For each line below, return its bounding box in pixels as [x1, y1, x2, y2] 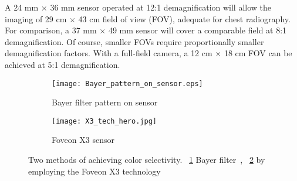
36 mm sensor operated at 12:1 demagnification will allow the [50, 1, 272, 13]
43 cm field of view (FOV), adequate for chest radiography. [78, 12, 291, 25]
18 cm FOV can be [224, 47, 292, 59]
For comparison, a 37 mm [5, 24, 97, 36]
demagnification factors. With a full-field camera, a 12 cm [5, 47, 212, 59]
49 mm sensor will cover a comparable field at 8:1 [108, 24, 287, 36]
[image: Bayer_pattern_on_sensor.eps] [52, 79, 203, 88]
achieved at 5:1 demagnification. [5, 58, 120, 70]
